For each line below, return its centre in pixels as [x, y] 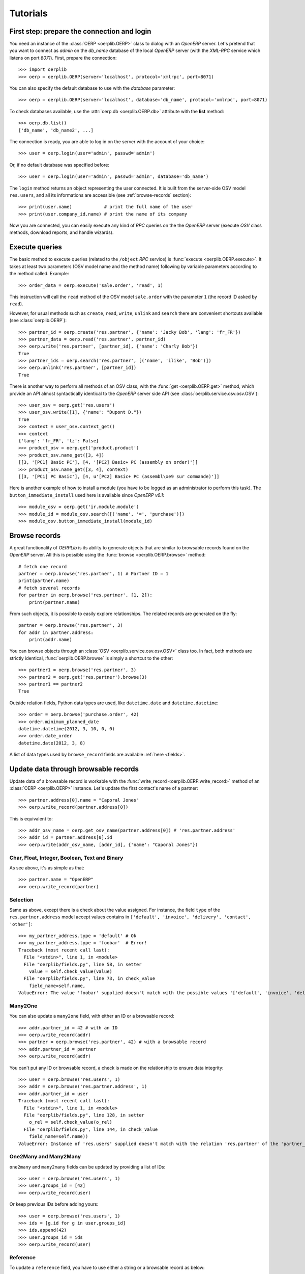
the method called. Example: [39, 274]
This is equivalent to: [31, 818]
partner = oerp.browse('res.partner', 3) [71, 625]
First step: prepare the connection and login [80, 31]
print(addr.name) [50, 640]
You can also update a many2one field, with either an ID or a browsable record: [92, 1016]
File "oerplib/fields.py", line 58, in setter [83, 964]
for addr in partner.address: [56, 632]
